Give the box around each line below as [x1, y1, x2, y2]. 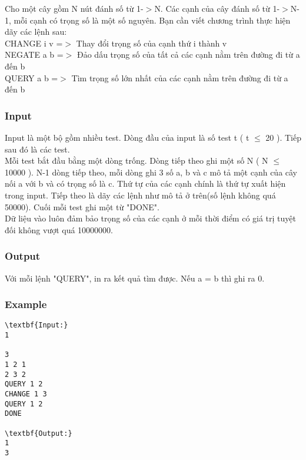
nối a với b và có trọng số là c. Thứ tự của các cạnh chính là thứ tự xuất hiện [5, 177, 286, 190]
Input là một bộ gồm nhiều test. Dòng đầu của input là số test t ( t [5, 131, 250, 143]
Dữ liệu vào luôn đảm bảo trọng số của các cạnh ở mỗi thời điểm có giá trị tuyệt [5, 212, 296, 224]
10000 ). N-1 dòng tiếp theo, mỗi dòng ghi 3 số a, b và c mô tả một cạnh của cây [5, 166, 298, 178]
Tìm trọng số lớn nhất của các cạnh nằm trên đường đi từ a [71, 71, 288, 84]
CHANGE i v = [5, 37, 63, 49]
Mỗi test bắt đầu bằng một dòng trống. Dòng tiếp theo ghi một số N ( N [5, 154, 268, 167]
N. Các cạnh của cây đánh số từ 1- [154, 2, 280, 14]
